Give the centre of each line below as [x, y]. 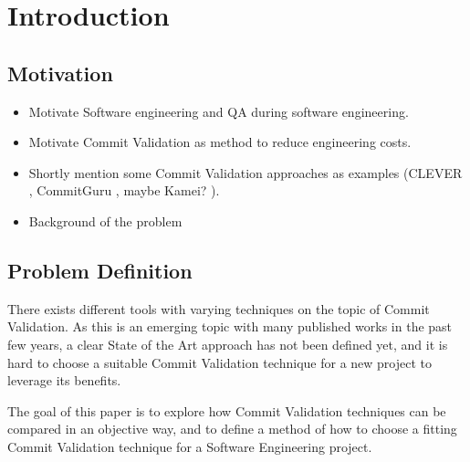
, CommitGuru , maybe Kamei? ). [124, 190]
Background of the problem [105, 220]
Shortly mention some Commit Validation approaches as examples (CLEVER [245, 172]
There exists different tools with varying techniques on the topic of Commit [219, 308]
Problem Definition [100, 270]
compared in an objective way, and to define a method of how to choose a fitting [232, 429]
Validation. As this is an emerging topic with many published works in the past [230, 326]
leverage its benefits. [64, 380]
